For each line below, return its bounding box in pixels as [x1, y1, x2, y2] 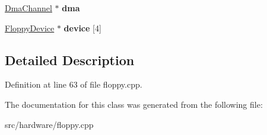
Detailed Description [5, 50, 135, 69]
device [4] [63, 21, 101, 34]
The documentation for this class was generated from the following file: [5, 98, 263, 110]
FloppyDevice [5, 21, 55, 34]
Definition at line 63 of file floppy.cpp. [5, 78, 142, 91]
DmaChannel [5, 2, 52, 14]
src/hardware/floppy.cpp [5, 118, 94, 130]
